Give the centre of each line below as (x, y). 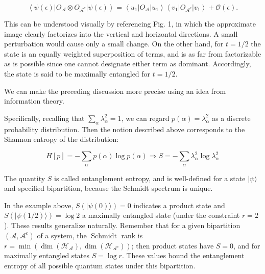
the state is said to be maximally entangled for (77, 73)
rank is (132, 235)
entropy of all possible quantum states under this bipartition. (100, 265)
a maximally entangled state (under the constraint (161, 215)
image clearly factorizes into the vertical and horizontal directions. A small (121, 33)
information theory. (34, 101)
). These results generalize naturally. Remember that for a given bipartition (122, 225)
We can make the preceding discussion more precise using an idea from (115, 91)
